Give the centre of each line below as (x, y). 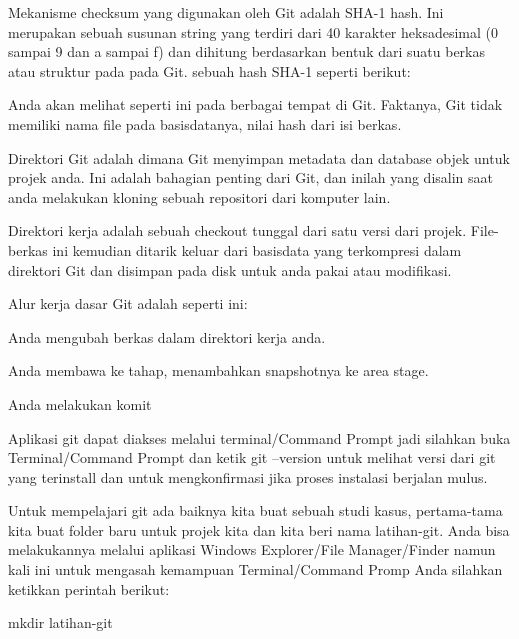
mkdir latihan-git (60, 622)
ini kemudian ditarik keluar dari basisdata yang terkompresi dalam (257, 249)
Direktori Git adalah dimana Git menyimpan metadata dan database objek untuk (259, 157)
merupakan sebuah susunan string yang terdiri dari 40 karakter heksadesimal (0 (253, 31)
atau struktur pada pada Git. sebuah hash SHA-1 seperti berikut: (209, 70)
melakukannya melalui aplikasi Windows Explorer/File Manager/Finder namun (252, 549)
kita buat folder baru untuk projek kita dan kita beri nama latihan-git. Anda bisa (259, 529)
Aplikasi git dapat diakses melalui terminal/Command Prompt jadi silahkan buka (259, 437)
